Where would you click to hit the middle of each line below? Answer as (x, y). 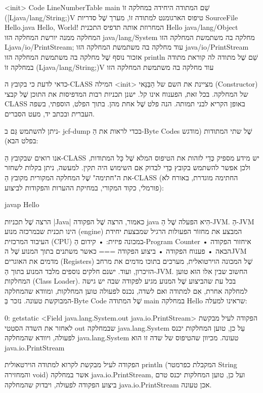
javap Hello (22, 204)
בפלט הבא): (21, 141)
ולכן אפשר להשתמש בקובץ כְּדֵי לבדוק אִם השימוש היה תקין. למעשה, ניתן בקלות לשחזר (128, 167)
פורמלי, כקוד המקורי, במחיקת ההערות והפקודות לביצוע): (84, 187)
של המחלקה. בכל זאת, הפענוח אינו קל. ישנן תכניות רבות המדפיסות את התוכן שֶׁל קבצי (126, 93)
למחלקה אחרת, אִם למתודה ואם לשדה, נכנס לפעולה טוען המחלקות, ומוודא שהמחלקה (126, 290)
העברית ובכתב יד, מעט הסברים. (50, 113)
